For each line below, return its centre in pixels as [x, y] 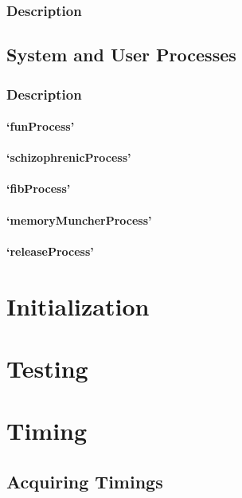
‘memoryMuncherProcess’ [79, 220]
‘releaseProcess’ [50, 251]
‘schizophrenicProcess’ [69, 157]
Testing [47, 368]
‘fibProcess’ [39, 188]
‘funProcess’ [41, 126]
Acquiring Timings [85, 481]
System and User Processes [121, 55]
